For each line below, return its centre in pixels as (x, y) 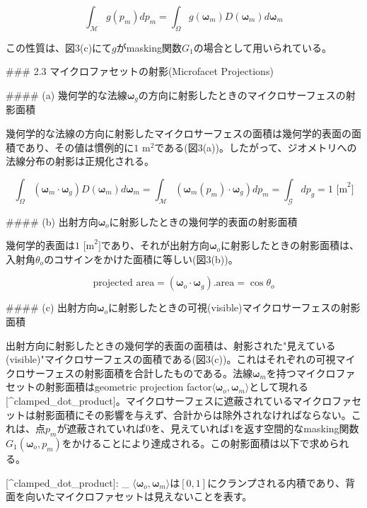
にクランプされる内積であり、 (276, 482)
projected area (124, 283)
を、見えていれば (190, 428)
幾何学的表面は (40, 245)
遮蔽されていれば (106, 428)
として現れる (279, 387)
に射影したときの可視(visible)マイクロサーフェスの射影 (234, 307)
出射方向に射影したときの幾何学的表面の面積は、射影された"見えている (171, 345)
